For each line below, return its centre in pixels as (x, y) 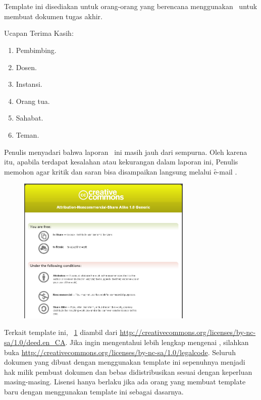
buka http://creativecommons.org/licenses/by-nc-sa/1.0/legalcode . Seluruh (120, 352)
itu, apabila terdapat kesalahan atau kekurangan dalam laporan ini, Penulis (121, 162)
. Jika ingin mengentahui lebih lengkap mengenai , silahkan (157, 342)
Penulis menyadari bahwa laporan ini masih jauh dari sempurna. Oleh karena (126, 152)
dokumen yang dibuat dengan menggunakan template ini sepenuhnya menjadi (125, 362)
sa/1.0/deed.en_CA (35, 342)
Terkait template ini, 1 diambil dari (61, 332)
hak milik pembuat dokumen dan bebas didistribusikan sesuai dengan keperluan (128, 372)
